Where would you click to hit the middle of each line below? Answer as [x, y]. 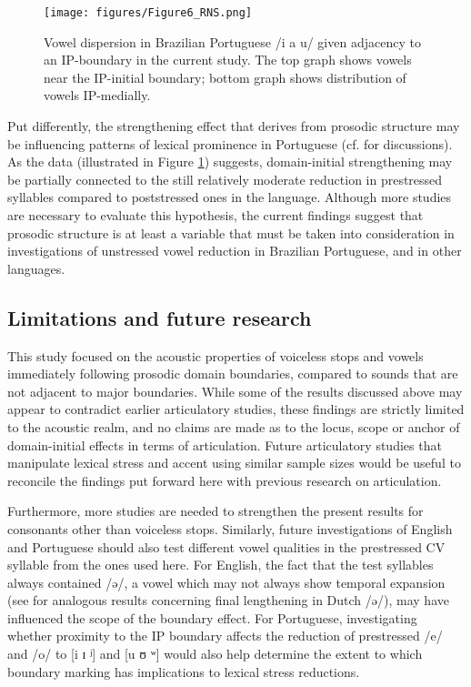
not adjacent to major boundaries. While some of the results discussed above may [235, 391]
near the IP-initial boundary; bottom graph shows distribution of [225, 77]
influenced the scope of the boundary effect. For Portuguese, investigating [212, 617]
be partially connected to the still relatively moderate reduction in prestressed [225, 179]
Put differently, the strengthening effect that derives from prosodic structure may [234, 126]
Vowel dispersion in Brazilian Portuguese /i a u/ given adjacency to [232, 41]
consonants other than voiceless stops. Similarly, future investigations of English [230, 528]
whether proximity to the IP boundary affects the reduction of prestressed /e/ [225, 636]
